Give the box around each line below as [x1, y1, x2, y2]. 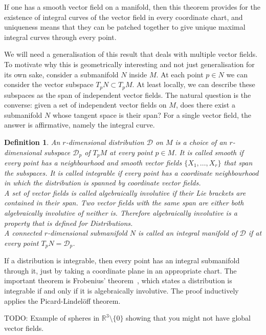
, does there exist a [175, 99, 235, 110]
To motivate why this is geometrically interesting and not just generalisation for [4, 58, 255, 69]
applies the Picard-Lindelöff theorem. [4, 295, 121, 306]
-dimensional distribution [65, 136, 144, 147]
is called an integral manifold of [138, 227, 237, 238]
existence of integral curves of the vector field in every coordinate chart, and [4, 11, 243, 22]
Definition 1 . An [4, 136, 60, 147]
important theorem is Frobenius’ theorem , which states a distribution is [4, 275, 232, 286]
